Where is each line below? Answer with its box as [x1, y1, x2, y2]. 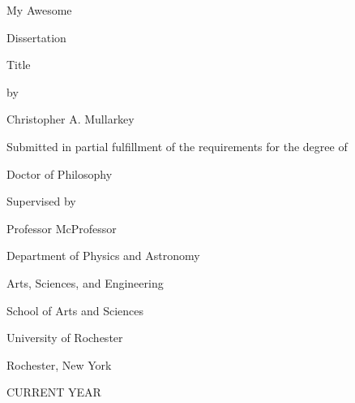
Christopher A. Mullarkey [6, 110, 135, 128]
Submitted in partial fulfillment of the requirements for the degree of [6, 137, 348, 154]
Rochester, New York [6, 356, 112, 373]
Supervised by [6, 193, 76, 210]
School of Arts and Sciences [6, 301, 143, 318]
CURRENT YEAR [6, 383, 101, 401]
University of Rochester [6, 329, 123, 346]
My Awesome [6, 2, 72, 18]
